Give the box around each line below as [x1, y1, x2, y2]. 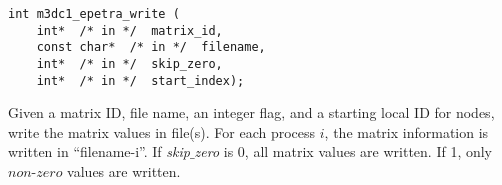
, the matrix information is [324, 121, 489, 142]
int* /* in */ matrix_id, [36, 23, 223, 38]
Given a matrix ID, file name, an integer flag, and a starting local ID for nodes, [8, 102, 495, 123]
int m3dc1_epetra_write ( [8, 7, 180, 21]
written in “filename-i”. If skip [8, 141, 190, 162]
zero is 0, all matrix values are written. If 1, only [194, 141, 492, 162]
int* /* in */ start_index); [36, 73, 245, 88]
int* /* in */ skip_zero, [36, 56, 223, 71]
